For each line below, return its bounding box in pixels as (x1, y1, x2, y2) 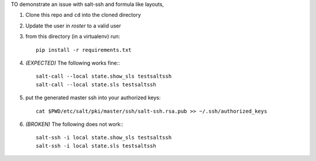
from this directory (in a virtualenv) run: (25, 33, 121, 40)
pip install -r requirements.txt (36, 47, 132, 53)
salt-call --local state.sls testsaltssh (36, 81, 156, 87)
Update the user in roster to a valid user (25, 22, 121, 29)
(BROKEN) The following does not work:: (25, 120, 124, 128)
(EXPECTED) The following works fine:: (25, 59, 120, 66)
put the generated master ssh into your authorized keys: (25, 94, 161, 101)
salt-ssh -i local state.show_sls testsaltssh (36, 134, 172, 141)
